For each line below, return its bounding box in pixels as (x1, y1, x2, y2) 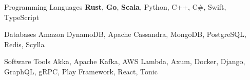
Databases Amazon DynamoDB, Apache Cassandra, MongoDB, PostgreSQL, (4, 29, 246, 39)
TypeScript (4, 11, 40, 22)
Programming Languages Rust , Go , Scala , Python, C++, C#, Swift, (4, 2, 226, 12)
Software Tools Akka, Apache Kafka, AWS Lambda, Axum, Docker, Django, (4, 56, 245, 67)
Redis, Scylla (4, 38, 45, 49)
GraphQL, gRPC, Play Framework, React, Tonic (4, 66, 158, 76)
